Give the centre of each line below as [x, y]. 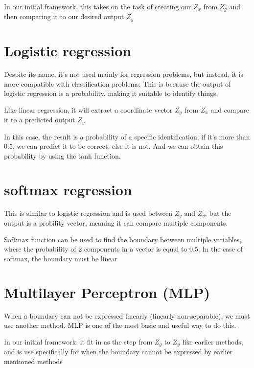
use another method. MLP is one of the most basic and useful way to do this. [120, 325]
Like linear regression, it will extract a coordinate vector [88, 109]
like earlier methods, [213, 341]
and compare [230, 109]
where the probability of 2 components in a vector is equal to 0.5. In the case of [123, 249]
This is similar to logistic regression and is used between [88, 213]
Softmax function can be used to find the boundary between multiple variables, [123, 239]
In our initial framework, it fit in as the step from [78, 341]
